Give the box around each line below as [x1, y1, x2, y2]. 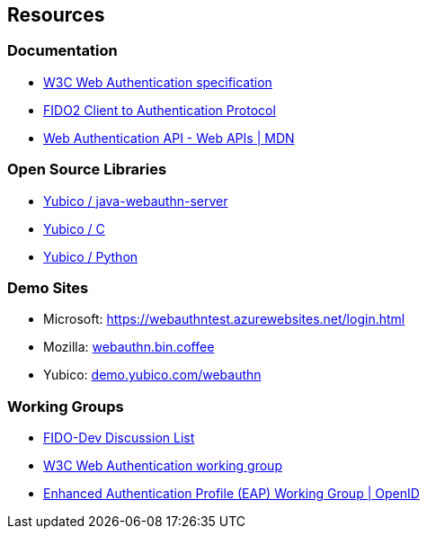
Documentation [7, 41, 118, 60]
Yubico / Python [43, 248, 138, 264]
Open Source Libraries [7, 160, 167, 179]
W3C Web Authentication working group [43, 458, 282, 474]
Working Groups [7, 397, 124, 415]
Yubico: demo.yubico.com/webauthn [43, 367, 262, 383]
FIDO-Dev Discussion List [43, 430, 195, 446]
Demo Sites [7, 278, 89, 297]
